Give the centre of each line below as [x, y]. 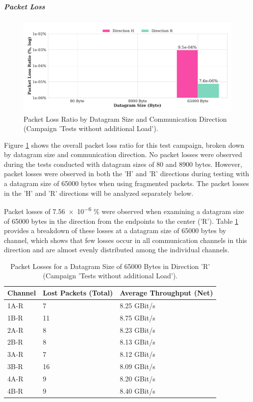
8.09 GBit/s [138, 366]
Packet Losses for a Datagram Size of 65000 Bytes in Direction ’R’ [110, 266]
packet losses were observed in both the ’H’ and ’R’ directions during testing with [127, 174]
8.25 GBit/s [138, 305]
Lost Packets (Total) [78, 293]
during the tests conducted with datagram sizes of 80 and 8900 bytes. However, [123, 164]
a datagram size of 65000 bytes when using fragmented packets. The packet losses [126, 183]
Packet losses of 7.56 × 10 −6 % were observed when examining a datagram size [124, 210]
